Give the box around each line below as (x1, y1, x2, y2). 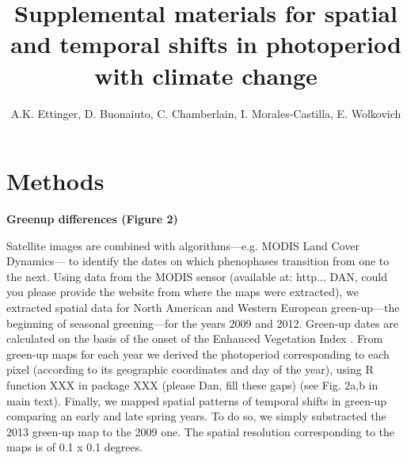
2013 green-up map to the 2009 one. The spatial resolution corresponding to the (6, 423, 394, 439)
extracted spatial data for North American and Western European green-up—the (6, 299, 400, 315)
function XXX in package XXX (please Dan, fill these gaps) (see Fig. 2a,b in (6, 376, 378, 393)
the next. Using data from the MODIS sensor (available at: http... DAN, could (6, 268, 387, 284)
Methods (6, 165, 105, 197)
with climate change (94, 59, 318, 91)
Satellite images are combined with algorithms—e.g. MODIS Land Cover (6, 237, 359, 253)
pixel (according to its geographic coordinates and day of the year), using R (6, 361, 374, 378)
